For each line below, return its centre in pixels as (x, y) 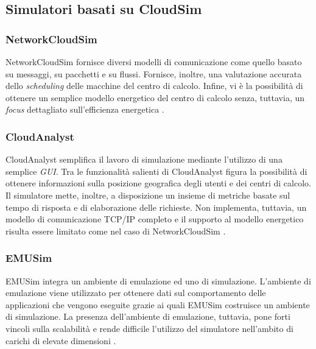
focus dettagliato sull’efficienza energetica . (85, 109)
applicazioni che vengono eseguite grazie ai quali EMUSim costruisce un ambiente (158, 304)
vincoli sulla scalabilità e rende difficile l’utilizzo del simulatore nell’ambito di (149, 328)
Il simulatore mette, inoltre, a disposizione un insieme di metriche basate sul (148, 195)
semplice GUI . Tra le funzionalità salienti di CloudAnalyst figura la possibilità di (156, 171)
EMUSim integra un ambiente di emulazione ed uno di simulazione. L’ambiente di (158, 280)
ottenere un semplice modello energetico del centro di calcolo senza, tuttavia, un (155, 97)
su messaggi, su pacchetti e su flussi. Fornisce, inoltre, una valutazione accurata (154, 73)
